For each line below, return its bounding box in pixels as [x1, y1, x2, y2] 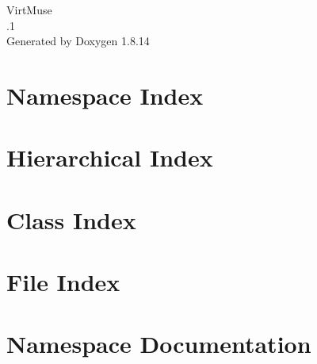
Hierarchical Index [6, 141, 213, 174]
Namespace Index [6, 79, 204, 111]
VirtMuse [6, 2, 52, 17]
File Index [6, 266, 120, 298]
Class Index [6, 203, 136, 236]
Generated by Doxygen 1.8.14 [6, 33, 150, 49]
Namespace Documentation [6, 328, 311, 360]
